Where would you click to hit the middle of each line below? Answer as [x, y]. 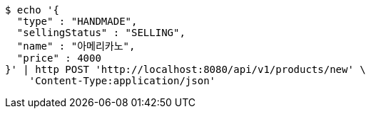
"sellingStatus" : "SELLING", [101, 33]
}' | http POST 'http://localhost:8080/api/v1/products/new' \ [185, 69]
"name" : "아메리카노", [76, 46]
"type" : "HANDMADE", [77, 21]
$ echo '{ [32, 10]
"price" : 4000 [59, 58]
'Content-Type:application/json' [122, 81]
